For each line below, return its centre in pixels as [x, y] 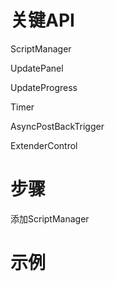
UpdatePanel [37, 68]
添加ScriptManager [50, 218]
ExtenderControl [44, 145]
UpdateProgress [44, 87]
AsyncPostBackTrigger [57, 126]
